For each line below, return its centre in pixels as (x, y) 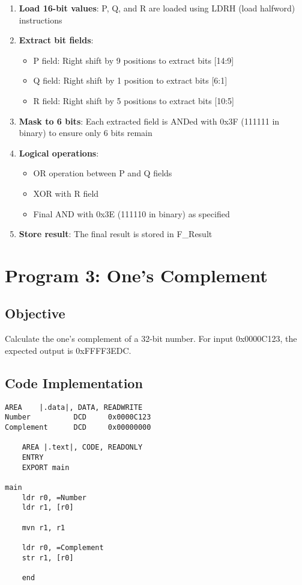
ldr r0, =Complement (63, 547)
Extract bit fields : (56, 40)
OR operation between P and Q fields (103, 173)
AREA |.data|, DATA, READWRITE (74, 407)
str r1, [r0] (48, 558)
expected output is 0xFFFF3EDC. (68, 350)
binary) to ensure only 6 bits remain (86, 133)
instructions (41, 20)
